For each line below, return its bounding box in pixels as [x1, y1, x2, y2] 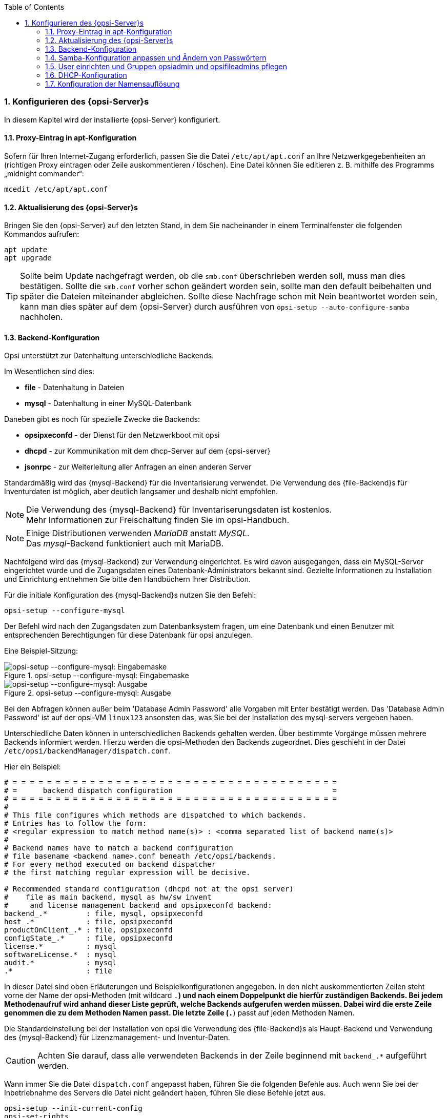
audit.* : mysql [4, 959, 117, 967]
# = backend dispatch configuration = [4, 786, 337, 795]
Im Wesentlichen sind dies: [4, 367, 95, 376]
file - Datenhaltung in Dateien [25, 383, 125, 392]
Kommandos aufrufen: [4, 230, 79, 239]
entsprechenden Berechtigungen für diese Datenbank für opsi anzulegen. [4, 631, 253, 640]
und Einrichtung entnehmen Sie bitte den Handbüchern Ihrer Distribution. [4, 575, 251, 584]
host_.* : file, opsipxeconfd [4, 918, 173, 926]
